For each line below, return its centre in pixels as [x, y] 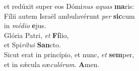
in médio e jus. [25, 25]
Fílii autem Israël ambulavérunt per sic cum [69, 16]
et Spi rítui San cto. [33, 45]
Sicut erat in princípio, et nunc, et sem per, [69, 54]
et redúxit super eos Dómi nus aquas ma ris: [69, 6]
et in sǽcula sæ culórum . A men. [52, 64]
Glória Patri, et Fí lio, [36, 35]
